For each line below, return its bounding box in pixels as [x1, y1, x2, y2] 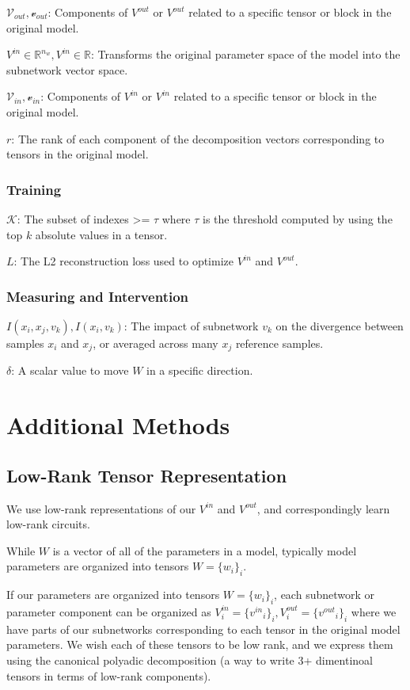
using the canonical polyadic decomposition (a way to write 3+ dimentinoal [6, 651, 373, 668]
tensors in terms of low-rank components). [6, 667, 211, 684]
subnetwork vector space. [6, 61, 128, 78]
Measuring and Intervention [6, 286, 189, 306]
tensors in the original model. [6, 146, 149, 162]
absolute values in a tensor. [35, 226, 168, 242]
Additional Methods [6, 409, 230, 441]
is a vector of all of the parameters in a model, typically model [52, 542, 357, 558]
